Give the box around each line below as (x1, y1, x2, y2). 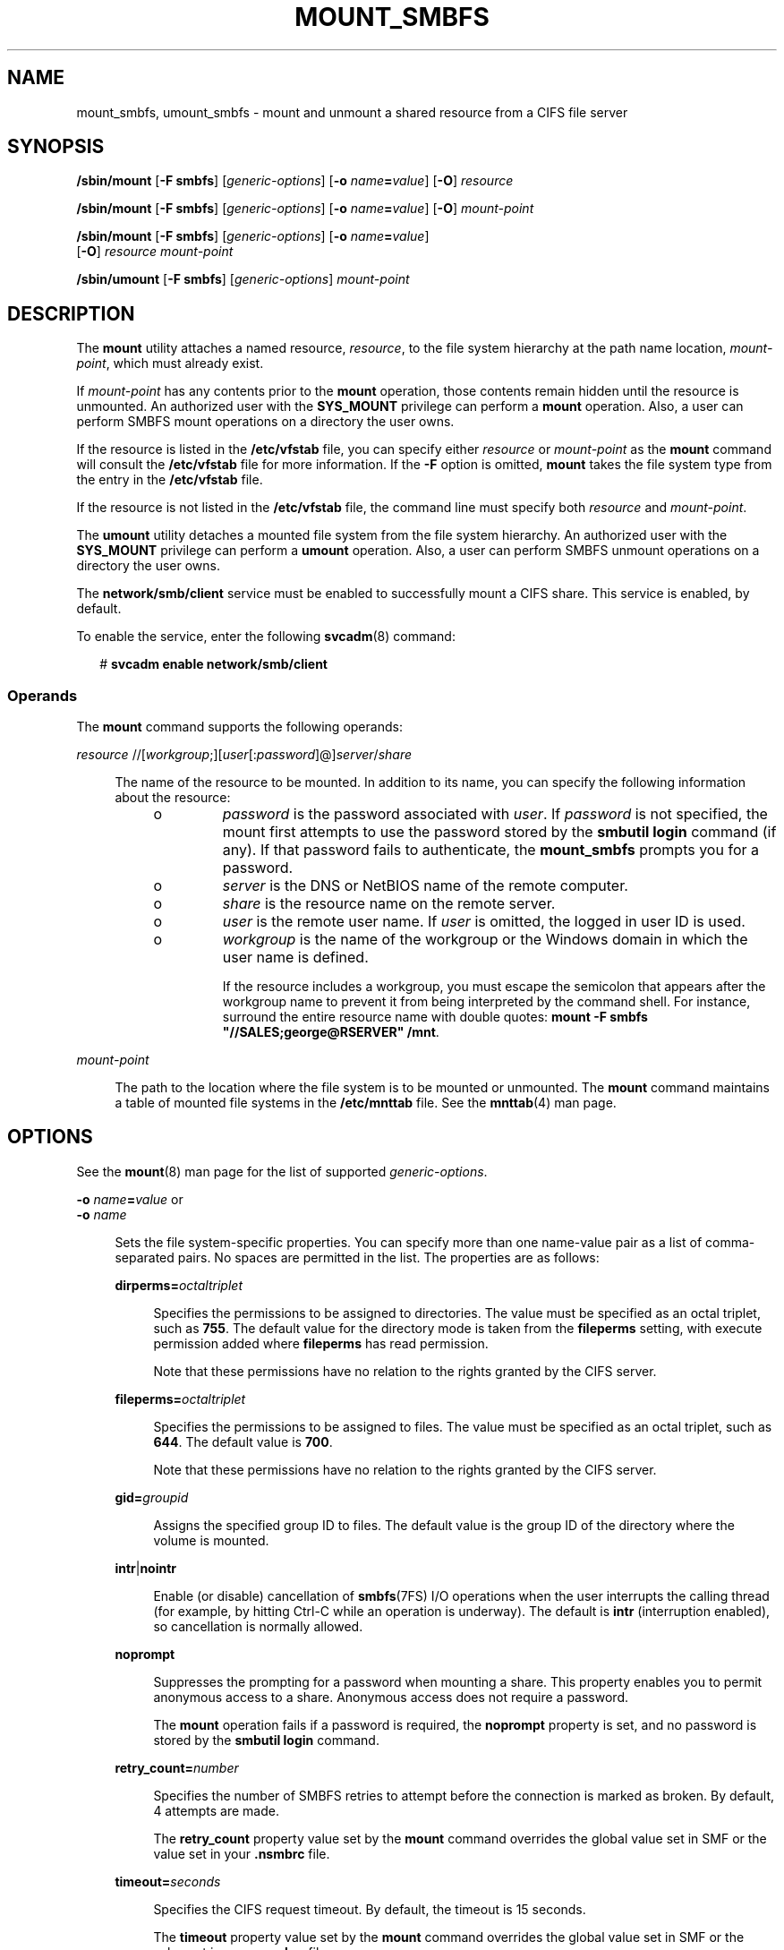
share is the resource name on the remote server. (222, 894, 556, 913)
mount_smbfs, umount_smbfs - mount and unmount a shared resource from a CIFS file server (76, 104, 628, 120)
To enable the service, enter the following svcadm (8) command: (76, 629, 456, 645)
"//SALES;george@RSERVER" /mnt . (222, 1024, 439, 1040)
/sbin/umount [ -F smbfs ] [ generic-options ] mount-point (76, 271, 410, 287)
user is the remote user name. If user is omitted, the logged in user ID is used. (222, 912, 746, 931)
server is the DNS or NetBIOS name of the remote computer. (222, 877, 628, 895)
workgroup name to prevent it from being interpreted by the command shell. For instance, (222, 994, 751, 1010)
